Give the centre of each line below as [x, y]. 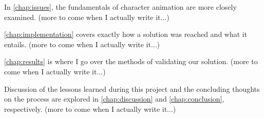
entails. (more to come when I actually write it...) [82, 44]
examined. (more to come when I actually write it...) [87, 17]
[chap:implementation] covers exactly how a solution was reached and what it [126, 34]
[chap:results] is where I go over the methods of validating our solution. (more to [131, 61]
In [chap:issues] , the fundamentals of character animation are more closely [120, 7]
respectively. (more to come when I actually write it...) [90, 109]
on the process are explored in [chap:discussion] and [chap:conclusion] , [114, 99]
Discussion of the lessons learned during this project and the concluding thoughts [132, 88]
